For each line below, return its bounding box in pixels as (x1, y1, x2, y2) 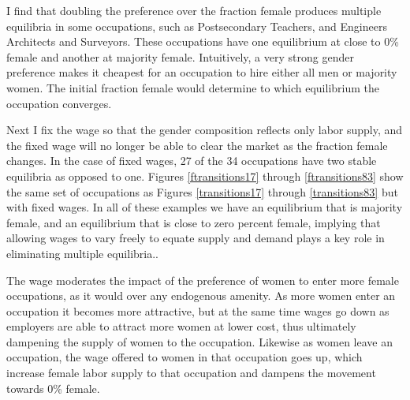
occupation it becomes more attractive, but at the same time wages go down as (6, 302, 389, 319)
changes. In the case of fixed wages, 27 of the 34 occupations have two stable (6, 152, 377, 169)
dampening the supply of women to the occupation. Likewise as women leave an (6, 333, 393, 350)
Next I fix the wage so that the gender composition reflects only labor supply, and (6, 121, 403, 138)
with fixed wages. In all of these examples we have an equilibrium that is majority (6, 199, 403, 215)
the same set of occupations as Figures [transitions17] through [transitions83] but (6, 183, 398, 200)
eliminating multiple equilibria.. (6, 245, 158, 261)
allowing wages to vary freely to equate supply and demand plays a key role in (6, 230, 385, 246)
